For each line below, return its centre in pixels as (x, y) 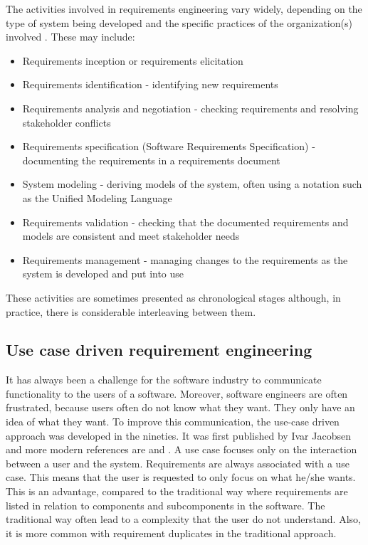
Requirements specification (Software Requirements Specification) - (169, 146)
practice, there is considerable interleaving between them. (131, 311)
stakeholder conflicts (67, 122)
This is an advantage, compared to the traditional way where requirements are (177, 491)
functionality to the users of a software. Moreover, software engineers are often (177, 393)
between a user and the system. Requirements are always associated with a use (178, 463)
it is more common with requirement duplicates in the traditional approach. (171, 533)
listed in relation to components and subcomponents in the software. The (165, 505)
